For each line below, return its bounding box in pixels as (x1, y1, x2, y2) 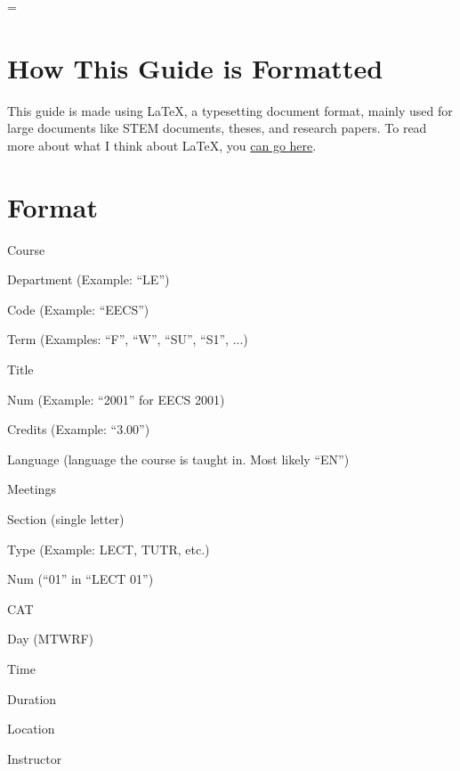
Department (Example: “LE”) (7, 270, 170, 289)
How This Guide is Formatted (7, 49, 383, 86)
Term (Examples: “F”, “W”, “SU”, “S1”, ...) (7, 330, 248, 349)
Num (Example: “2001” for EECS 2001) (7, 390, 225, 408)
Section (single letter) (7, 509, 125, 528)
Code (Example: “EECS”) (7, 299, 149, 318)
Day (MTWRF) (7, 629, 94, 648)
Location (7, 719, 55, 738)
